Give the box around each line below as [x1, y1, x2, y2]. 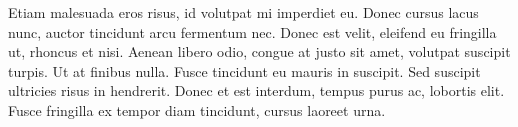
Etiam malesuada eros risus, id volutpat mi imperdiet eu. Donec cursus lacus [8, 2, 479, 22]
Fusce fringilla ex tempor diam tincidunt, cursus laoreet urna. [8, 99, 386, 120]
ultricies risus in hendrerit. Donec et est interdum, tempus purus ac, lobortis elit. [8, 80, 505, 101]
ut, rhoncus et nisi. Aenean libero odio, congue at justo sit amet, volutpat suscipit [8, 41, 511, 62]
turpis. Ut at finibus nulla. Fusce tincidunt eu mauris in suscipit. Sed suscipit [8, 60, 481, 81]
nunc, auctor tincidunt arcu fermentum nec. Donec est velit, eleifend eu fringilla [8, 21, 497, 42]
